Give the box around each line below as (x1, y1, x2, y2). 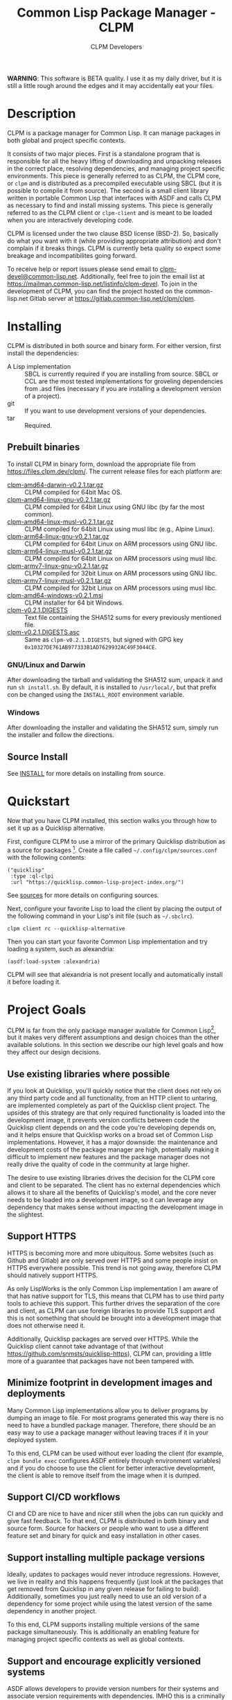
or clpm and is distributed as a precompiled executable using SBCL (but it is (7, 179, 222, 187)
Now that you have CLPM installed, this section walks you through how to (7, 816, 217, 824)
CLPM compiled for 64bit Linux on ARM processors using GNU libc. (24, 539, 217, 548)
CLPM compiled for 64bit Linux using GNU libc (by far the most (24, 503, 205, 511)
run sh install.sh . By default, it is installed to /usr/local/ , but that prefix (7, 683, 217, 691)
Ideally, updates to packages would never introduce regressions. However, (7, 1570, 220, 1579)
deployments (7, 1388, 66, 1400)
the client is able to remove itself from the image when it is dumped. (7, 1471, 201, 1480)
